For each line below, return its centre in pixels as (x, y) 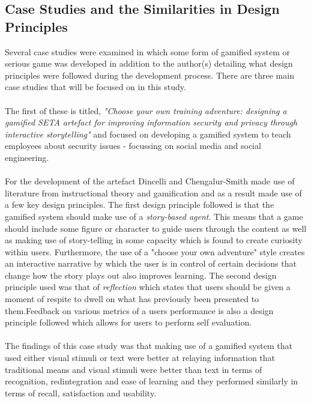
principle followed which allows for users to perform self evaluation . (128, 322)
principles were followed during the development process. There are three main (149, 75)
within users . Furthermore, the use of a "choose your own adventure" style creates (155, 251)
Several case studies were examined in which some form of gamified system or (147, 51)
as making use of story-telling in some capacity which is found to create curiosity (154, 240)
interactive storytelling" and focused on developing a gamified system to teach (148, 134)
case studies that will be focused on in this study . (95, 87)
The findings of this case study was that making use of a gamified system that (149, 346)
